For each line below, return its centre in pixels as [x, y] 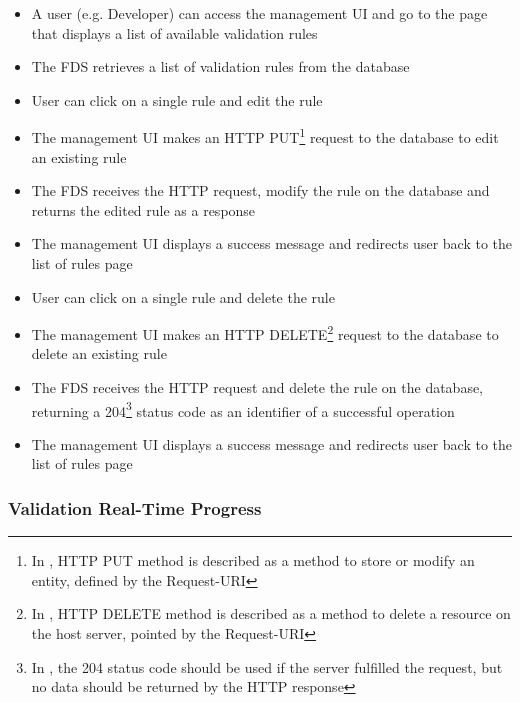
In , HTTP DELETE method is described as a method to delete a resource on [271, 613]
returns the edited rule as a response [143, 209]
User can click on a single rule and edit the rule [177, 99]
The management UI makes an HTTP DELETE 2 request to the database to [265, 332]
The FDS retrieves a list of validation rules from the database [220, 66]
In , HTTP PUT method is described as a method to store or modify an [253, 560]
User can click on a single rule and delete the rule [183, 296]
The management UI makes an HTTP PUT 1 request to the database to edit [265, 136]
